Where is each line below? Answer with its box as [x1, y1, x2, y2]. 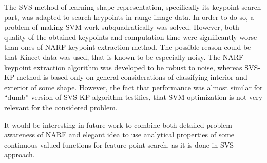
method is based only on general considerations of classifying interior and [17, 72, 247, 83]
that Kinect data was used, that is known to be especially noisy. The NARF [4, 51, 244, 62]
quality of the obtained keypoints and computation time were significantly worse [4, 31, 257, 42]
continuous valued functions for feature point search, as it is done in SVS [4, 139, 234, 150]
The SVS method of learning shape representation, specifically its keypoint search [4, 2, 261, 12]
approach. [4, 149, 35, 160]
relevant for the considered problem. [4, 101, 118, 112]
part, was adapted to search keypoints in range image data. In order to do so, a [4, 11, 254, 22]
